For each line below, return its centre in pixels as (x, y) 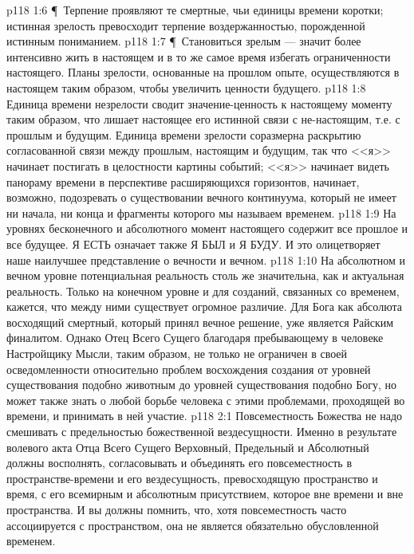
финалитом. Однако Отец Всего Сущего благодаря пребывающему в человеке (195, 338)
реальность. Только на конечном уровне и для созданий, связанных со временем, (203, 291)
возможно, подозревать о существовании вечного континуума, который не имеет (201, 197)
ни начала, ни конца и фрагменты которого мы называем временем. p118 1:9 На (201, 212)
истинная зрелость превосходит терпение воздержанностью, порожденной (186, 25)
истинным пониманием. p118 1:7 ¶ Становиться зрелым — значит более (184, 41)
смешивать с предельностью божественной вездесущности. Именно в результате (202, 432)
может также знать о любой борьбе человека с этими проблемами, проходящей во (206, 400)
